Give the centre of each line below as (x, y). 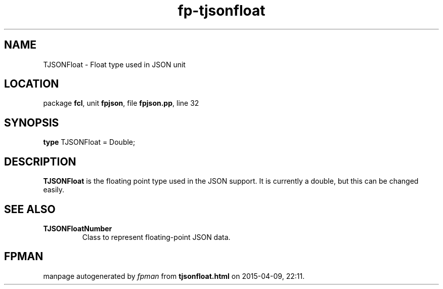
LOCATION (32, 84)
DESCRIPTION (40, 161)
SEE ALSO (30, 209)
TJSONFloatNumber (78, 228)
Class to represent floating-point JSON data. (156, 237)
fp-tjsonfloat (221, 11)
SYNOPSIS (32, 122)
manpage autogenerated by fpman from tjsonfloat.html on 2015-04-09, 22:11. (174, 276)
